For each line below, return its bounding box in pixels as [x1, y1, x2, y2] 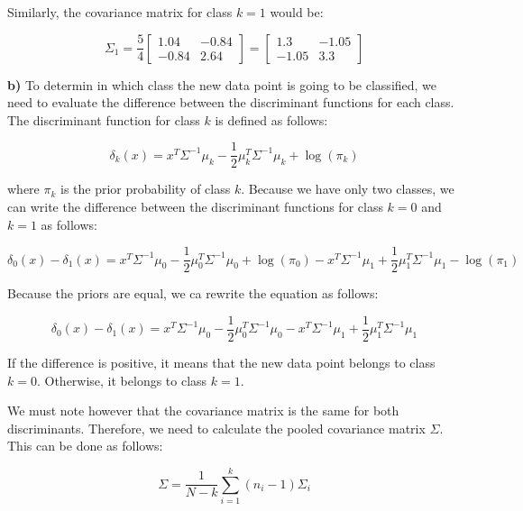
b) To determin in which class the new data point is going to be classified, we [7, 75, 437, 94]
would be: [270, 3, 324, 21]
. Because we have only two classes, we [241, 179, 454, 198]
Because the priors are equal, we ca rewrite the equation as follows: [7, 284, 379, 303]
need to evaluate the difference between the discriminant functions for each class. [7, 93, 454, 112]
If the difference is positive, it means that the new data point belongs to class [7, 352, 436, 371]
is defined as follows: [215, 110, 328, 129]
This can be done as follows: [7, 436, 163, 455]
